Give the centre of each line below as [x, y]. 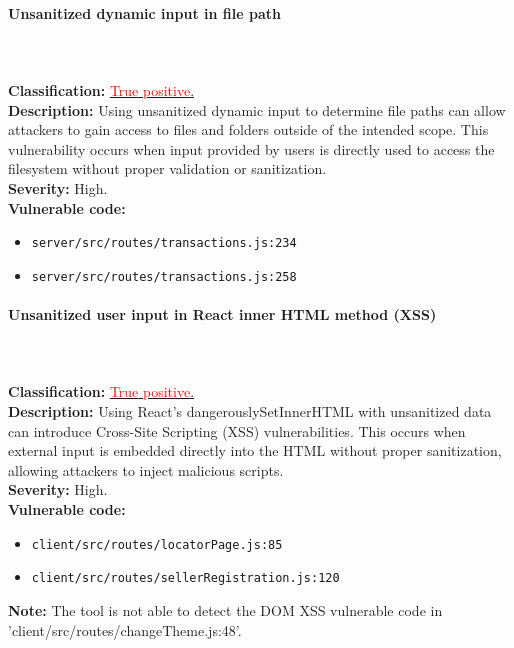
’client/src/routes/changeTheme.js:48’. [125, 629]
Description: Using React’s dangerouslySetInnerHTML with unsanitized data [250, 411]
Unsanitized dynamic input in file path [144, 12]
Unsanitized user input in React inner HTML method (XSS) [222, 314]
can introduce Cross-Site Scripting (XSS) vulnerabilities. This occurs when [237, 430]
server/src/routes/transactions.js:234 [164, 243]
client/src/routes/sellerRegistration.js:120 [185, 578]
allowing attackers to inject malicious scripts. [146, 469]
